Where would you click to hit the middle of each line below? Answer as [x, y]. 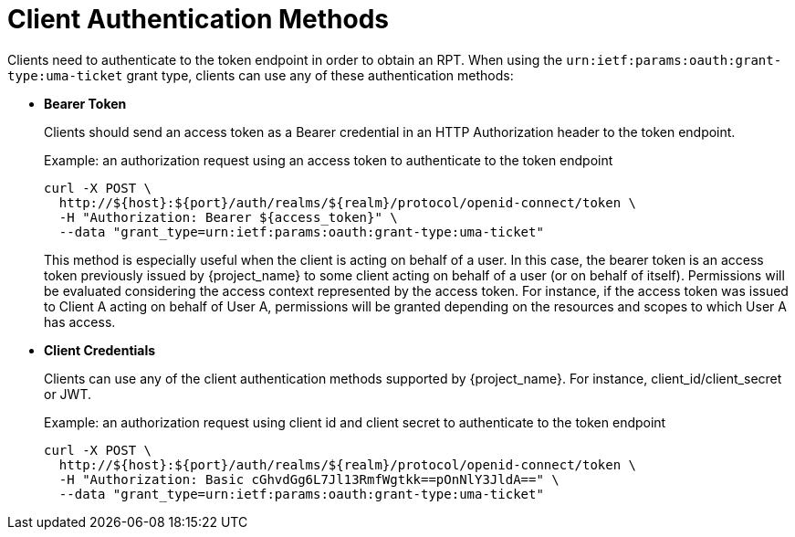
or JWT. [68, 394]
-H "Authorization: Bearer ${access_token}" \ [228, 217]
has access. [80, 321]
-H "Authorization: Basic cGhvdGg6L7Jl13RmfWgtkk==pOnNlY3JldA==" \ [309, 479]
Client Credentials [100, 350]
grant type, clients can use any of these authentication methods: [320, 75]
